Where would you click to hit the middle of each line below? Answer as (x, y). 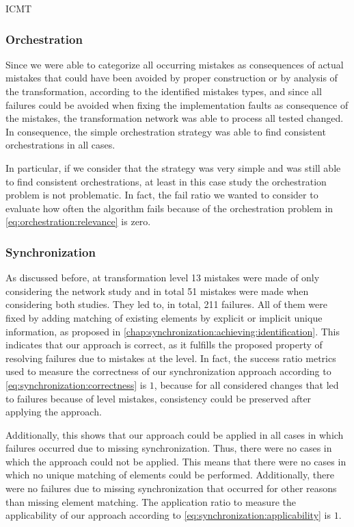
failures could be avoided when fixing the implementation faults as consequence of (177, 104)
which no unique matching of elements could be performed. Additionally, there (170, 475)
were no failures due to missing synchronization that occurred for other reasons (171, 488)
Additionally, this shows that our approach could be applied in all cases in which (175, 434)
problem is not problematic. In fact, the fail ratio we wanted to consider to (162, 195)
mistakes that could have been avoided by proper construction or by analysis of (172, 78)
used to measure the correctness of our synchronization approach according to (168, 371)
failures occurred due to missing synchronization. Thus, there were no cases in (169, 448)
